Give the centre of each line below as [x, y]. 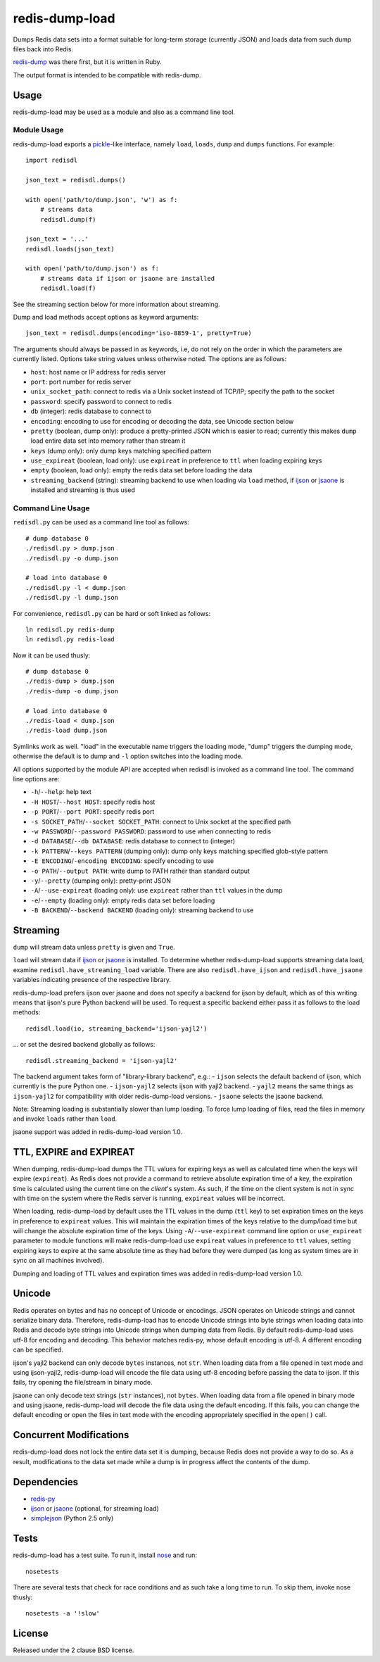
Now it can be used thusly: [52, 655]
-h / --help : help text [61, 792]
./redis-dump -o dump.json [72, 691]
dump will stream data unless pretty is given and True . [94, 947]
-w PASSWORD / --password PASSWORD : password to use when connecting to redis [151, 831]
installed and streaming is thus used [83, 490]
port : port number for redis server [81, 382]
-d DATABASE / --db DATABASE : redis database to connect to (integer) [133, 841]
